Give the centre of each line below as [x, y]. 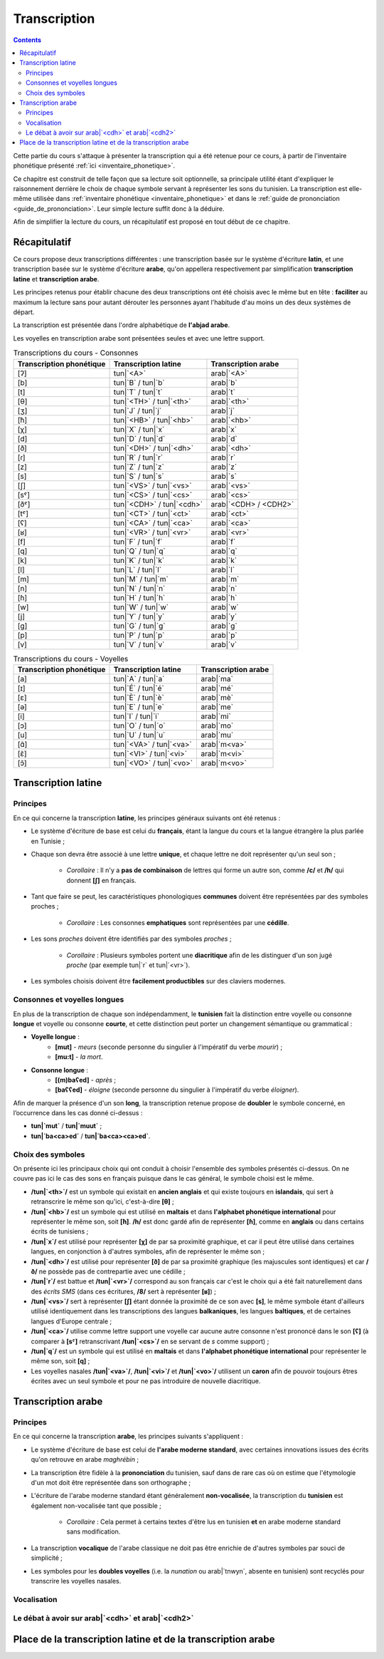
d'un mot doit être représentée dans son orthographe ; [111, 1482]
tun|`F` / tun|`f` [138, 542]
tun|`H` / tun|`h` [139, 597]
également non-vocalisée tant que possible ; [96, 1505]
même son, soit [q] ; [60, 1361]
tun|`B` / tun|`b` [139, 383]
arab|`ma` [217, 678]
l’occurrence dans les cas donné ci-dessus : [78, 1113]
